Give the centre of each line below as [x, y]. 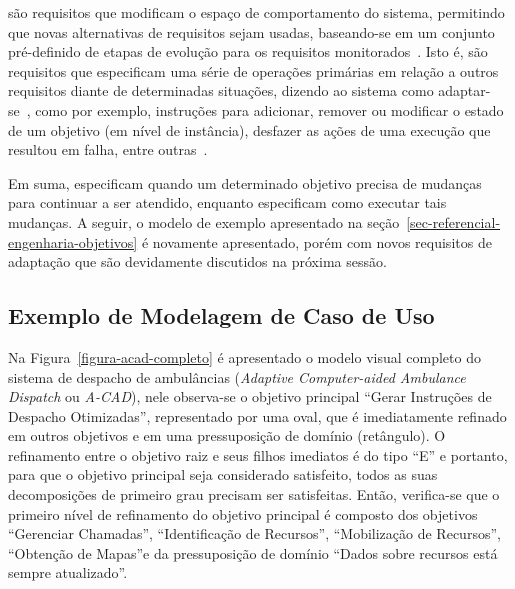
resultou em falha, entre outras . [108, 149]
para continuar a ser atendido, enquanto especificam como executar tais [227, 202]
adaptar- [464, 90]
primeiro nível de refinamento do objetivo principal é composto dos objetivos [243, 513]
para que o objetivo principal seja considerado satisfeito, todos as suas [223, 474]
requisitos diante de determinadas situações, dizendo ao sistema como [221, 90]
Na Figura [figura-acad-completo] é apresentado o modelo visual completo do [244, 356]
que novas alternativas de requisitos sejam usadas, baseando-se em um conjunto [251, 31]
